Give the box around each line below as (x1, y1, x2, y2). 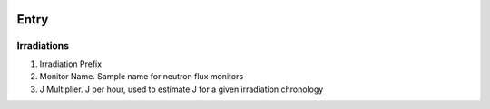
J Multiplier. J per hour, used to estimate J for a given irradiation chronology (39, 84, 324, 95)
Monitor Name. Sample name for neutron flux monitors (39, 71, 244, 82)
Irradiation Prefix (39, 59, 103, 69)
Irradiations (16, 40, 70, 52)
